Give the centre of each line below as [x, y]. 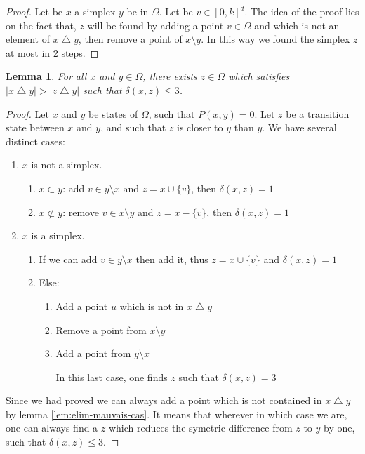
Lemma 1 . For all [46, 76]
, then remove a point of [130, 39]
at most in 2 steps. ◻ [52, 52]
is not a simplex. [67, 165]
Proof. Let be [34, 11]
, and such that [133, 127]
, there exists [170, 76]
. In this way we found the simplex [276, 39]
